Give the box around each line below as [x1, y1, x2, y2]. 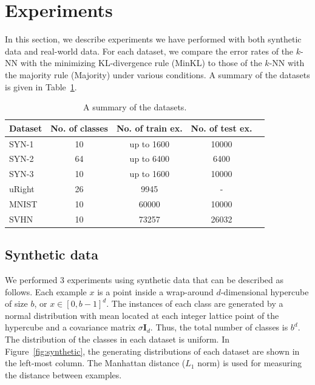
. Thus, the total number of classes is [150, 321, 288, 333]
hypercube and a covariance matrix [5, 321, 136, 333]
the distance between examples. [5, 368, 122, 381]
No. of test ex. [191, 121, 252, 134]
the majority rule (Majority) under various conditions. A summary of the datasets [5, 68, 310, 81]
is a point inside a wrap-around [97, 285, 214, 298]
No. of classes [50, 121, 108, 134]
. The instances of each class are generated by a [106, 297, 283, 310]
